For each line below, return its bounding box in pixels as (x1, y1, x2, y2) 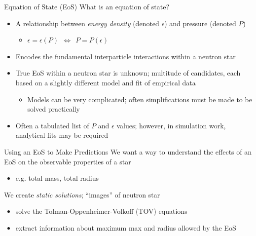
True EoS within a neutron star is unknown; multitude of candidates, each (15, 68, 241, 78)
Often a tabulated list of (15, 120, 89, 130)
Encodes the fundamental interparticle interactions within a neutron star (15, 51, 236, 61)
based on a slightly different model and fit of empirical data (15, 77, 196, 87)
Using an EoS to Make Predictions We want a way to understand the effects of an (4, 146, 252, 157)
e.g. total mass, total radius (15, 173, 99, 183)
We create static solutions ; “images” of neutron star (4, 189, 160, 199)
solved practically (27, 104, 80, 114)
